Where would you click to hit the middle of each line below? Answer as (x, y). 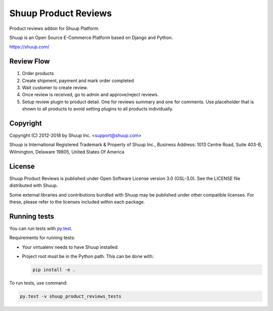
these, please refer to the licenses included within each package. (77, 202)
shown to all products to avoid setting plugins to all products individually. (98, 109)
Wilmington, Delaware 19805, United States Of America (67, 151)
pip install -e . (54, 270)
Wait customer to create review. (55, 88)
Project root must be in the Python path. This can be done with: (88, 256)
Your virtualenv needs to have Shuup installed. (70, 247)
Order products (38, 73)
